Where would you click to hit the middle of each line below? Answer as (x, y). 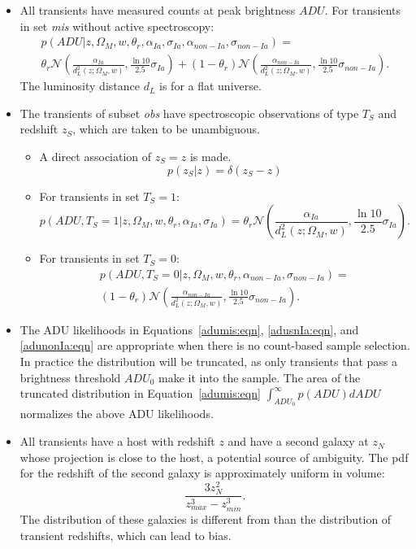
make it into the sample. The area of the (260, 377)
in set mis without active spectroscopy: (117, 26)
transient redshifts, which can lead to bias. (126, 535)
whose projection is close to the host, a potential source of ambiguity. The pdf (214, 457)
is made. (210, 157)
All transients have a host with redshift (117, 441)
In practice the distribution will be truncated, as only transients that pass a (208, 362)
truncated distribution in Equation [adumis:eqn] (140, 393)
